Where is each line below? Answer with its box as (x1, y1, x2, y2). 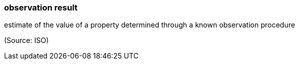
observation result (4, 2, 78, 12)
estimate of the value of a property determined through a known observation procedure (4, 20, 295, 29)
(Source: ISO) (4, 36, 49, 45)
